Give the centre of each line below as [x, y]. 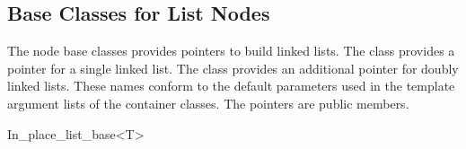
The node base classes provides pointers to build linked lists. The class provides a [231, 51]
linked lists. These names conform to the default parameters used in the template [231, 86]
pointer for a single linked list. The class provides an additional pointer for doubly [233, 68]
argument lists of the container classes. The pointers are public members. [208, 103]
